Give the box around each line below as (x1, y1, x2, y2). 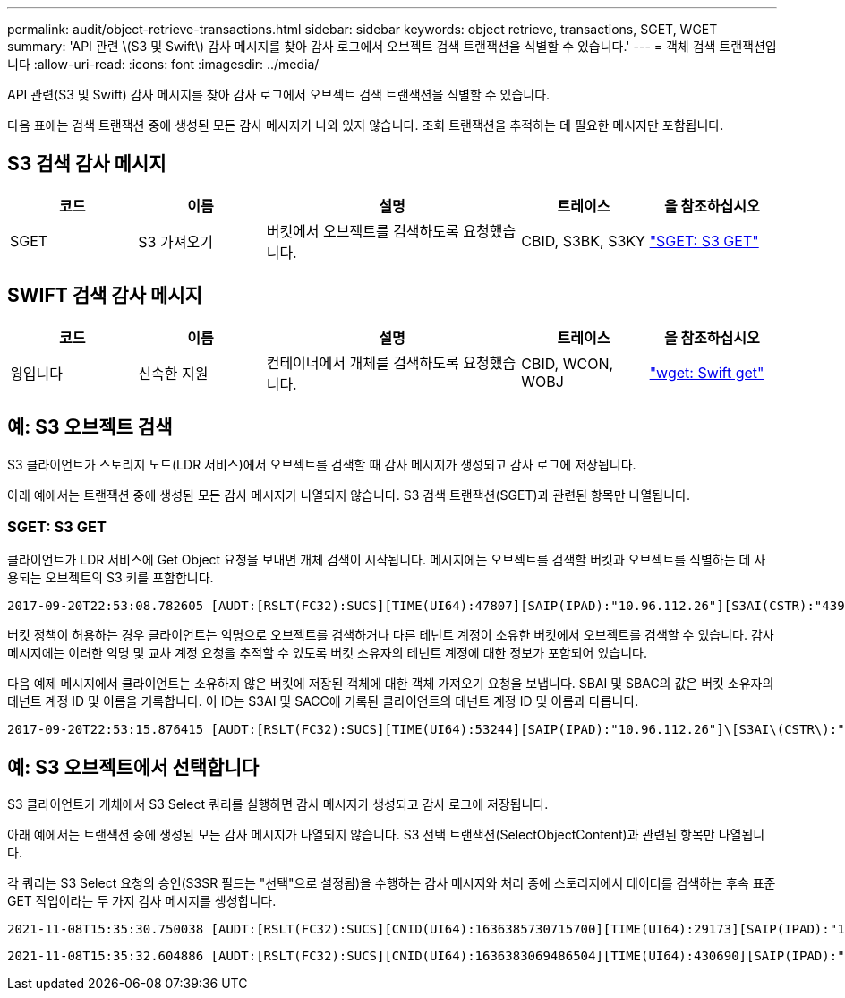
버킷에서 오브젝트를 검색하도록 (266, 221, 459, 240)
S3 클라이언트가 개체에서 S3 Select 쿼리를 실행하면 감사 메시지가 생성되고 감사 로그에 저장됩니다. (7, 796, 549, 813)
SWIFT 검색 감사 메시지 (7, 284, 202, 307)
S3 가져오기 (138, 232, 213, 251)
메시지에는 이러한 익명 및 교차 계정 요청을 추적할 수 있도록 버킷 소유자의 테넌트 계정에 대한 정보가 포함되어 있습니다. (7, 645, 647, 661)
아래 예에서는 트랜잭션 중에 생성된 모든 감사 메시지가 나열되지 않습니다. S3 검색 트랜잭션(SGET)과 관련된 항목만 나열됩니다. (7, 486, 690, 503)
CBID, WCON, (521, 354, 614, 373)
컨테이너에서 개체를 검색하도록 (266, 353, 459, 372)
